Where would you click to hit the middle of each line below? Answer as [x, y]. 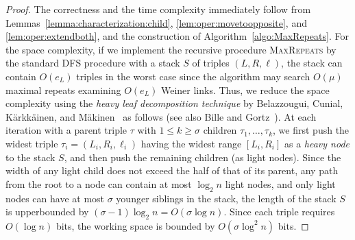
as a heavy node [317, 143]
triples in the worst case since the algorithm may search [193, 76]
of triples [211, 63]
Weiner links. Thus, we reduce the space [245, 89]
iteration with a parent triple [66, 130]
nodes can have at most [55, 198]
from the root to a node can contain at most [99, 183]
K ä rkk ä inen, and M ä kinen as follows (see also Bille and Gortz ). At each [161, 116]
